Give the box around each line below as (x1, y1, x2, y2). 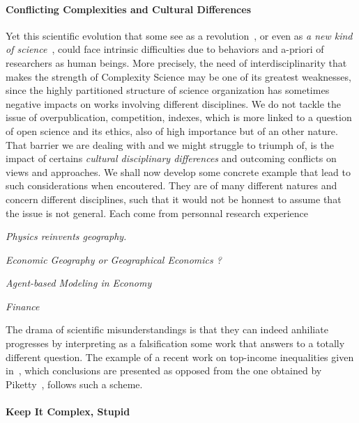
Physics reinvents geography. (6, 229, 127, 244)
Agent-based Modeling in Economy (6, 276, 152, 290)
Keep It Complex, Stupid (6, 404, 130, 419)
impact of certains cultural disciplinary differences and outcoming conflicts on (6, 151, 337, 166)
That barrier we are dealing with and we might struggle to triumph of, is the (6, 137, 334, 152)
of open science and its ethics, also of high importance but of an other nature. (6, 123, 338, 138)
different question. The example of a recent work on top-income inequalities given (6, 349, 354, 364)
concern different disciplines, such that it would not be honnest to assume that (6, 191, 342, 206)
